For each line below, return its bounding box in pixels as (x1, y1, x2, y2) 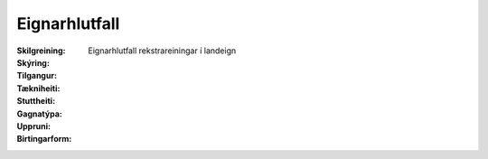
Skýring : (16, 57, 50, 68)
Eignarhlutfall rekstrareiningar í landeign (88, 45, 237, 56)
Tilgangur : (16, 70, 58, 81)
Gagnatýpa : (16, 108, 62, 119)
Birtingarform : (16, 134, 72, 145)
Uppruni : (16, 120, 52, 131)
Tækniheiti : (16, 82, 61, 94)
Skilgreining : (16, 45, 66, 56)
